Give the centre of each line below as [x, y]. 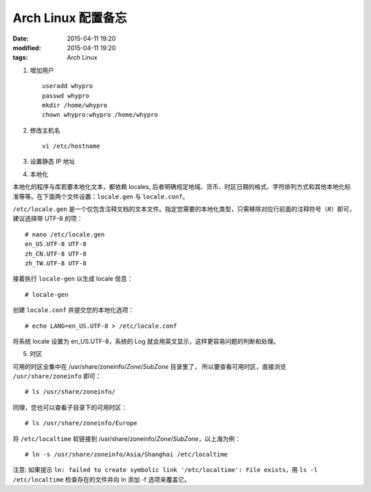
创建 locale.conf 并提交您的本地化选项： [74, 310]
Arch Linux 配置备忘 [70, 18]
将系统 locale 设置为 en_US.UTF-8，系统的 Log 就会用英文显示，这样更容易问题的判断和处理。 [146, 341]
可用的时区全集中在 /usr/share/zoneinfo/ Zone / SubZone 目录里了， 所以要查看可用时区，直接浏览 [149, 366]
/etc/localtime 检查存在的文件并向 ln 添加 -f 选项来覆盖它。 [101, 479]
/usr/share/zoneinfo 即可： [57, 376]
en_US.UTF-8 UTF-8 [56, 244]
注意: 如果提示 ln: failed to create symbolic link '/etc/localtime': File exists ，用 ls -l [165, 470]
